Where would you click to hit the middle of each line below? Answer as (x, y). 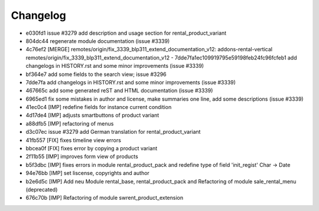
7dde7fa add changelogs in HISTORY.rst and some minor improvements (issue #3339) (131, 82)
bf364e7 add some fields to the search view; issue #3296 (96, 74)
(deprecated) (42, 189)
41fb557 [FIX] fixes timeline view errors (73, 140)
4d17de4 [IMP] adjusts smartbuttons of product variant (92, 116)
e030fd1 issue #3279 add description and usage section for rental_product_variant (126, 33)
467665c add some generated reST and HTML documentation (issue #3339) (119, 91)
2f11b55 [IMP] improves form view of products (82, 157)
